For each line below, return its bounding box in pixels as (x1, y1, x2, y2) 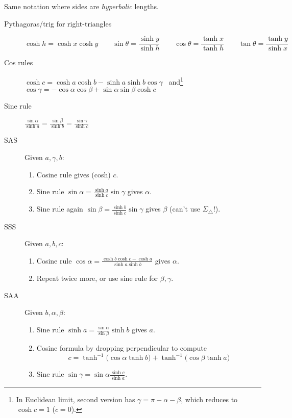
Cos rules (4, 57, 33, 68)
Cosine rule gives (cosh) (36, 169, 111, 179)
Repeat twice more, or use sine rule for (36, 273, 158, 283)
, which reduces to (181, 394, 238, 404)
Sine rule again (36, 203, 83, 214)
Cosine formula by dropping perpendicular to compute (36, 343, 207, 353)
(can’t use (169, 203, 201, 214)
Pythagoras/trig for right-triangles (4, 18, 112, 29)
